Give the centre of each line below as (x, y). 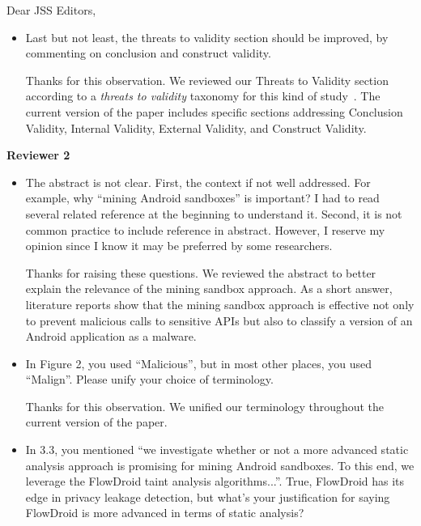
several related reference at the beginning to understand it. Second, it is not (214, 213)
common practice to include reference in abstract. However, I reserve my (205, 229)
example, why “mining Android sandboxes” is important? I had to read (202, 198)
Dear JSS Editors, (51, 10)
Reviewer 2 (38, 155)
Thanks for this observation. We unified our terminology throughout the (205, 406)
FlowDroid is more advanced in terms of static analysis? (165, 513)
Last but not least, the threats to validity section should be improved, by (207, 37)
